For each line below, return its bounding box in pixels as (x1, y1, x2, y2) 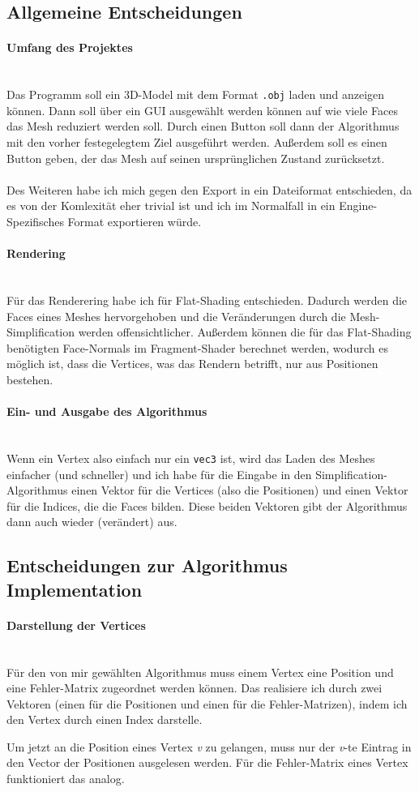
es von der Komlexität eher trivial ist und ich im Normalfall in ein (6, 197, 336, 214)
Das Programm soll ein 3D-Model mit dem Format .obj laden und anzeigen (6, 86, 385, 103)
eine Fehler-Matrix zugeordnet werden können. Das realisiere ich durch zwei (6, 679, 383, 696)
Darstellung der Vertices (6, 616, 146, 633)
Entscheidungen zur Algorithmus (6, 553, 288, 578)
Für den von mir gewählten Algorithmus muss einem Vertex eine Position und (6, 663, 394, 680)
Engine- (339, 197, 378, 214)
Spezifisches (6, 212, 64, 229)
